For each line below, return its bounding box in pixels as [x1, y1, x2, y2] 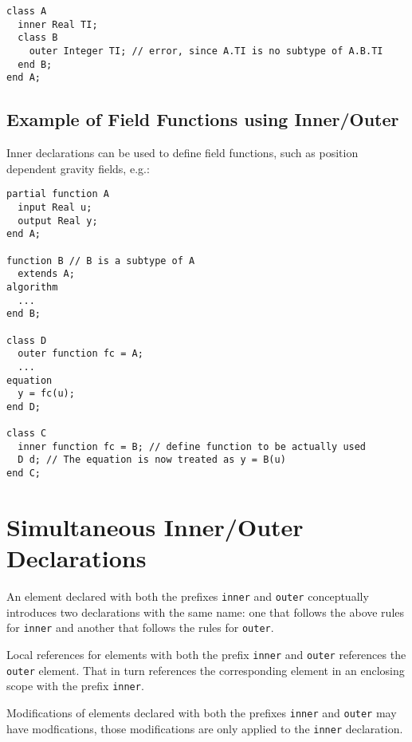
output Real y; [18, 215, 98, 227]
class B [18, 32, 58, 44]
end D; [6, 401, 41, 412]
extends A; [18, 268, 75, 280]
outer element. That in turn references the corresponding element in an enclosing [6, 661, 405, 678]
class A [6, 6, 47, 17]
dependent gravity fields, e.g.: [6, 160, 150, 176]
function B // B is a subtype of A [6, 255, 195, 266]
